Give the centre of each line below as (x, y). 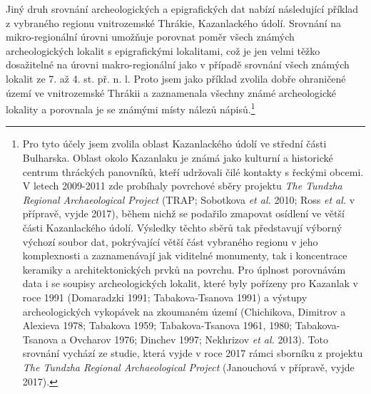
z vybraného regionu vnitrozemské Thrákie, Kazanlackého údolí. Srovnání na (174, 22)
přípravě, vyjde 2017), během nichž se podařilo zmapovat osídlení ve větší (183, 213)
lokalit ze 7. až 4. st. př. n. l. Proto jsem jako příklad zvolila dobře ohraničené (176, 78)
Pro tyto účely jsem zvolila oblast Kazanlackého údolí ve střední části (174, 144)
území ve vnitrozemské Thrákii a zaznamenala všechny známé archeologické (171, 92)
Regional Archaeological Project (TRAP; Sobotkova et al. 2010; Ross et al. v (189, 199)
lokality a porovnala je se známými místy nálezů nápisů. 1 (131, 108)
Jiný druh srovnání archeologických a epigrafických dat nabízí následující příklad (182, 9)
